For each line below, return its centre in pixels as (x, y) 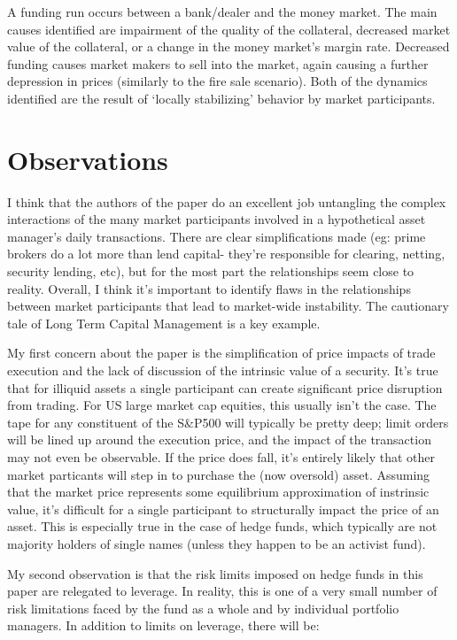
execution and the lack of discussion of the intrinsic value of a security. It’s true (223, 370)
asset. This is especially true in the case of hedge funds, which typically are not (222, 526)
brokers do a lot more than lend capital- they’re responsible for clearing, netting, (226, 254)
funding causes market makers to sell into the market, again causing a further (218, 63)
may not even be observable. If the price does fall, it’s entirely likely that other (221, 457)
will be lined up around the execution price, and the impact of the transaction (219, 440)
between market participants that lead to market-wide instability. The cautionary (228, 306)
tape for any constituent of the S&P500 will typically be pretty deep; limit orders (228, 422)
